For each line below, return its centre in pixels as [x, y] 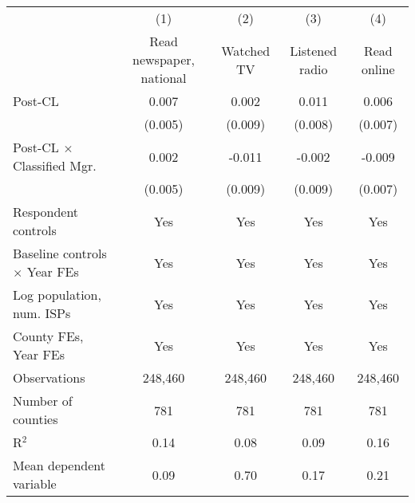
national [164, 78]
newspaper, [164, 59]
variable [35, 483]
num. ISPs [42, 313]
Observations [49, 377]
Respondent [46, 212]
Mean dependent [59, 465]
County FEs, [48, 336]
